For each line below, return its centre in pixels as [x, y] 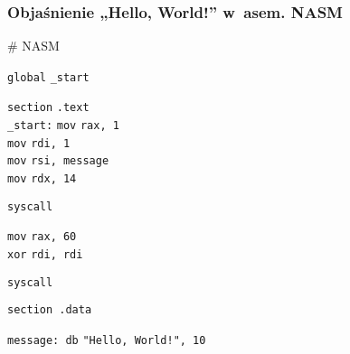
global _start [48, 77]
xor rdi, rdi [45, 255]
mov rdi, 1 [39, 143]
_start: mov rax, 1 [63, 126]
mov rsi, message [58, 161]
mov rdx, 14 [42, 179]
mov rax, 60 [42, 237]
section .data [50, 310]
